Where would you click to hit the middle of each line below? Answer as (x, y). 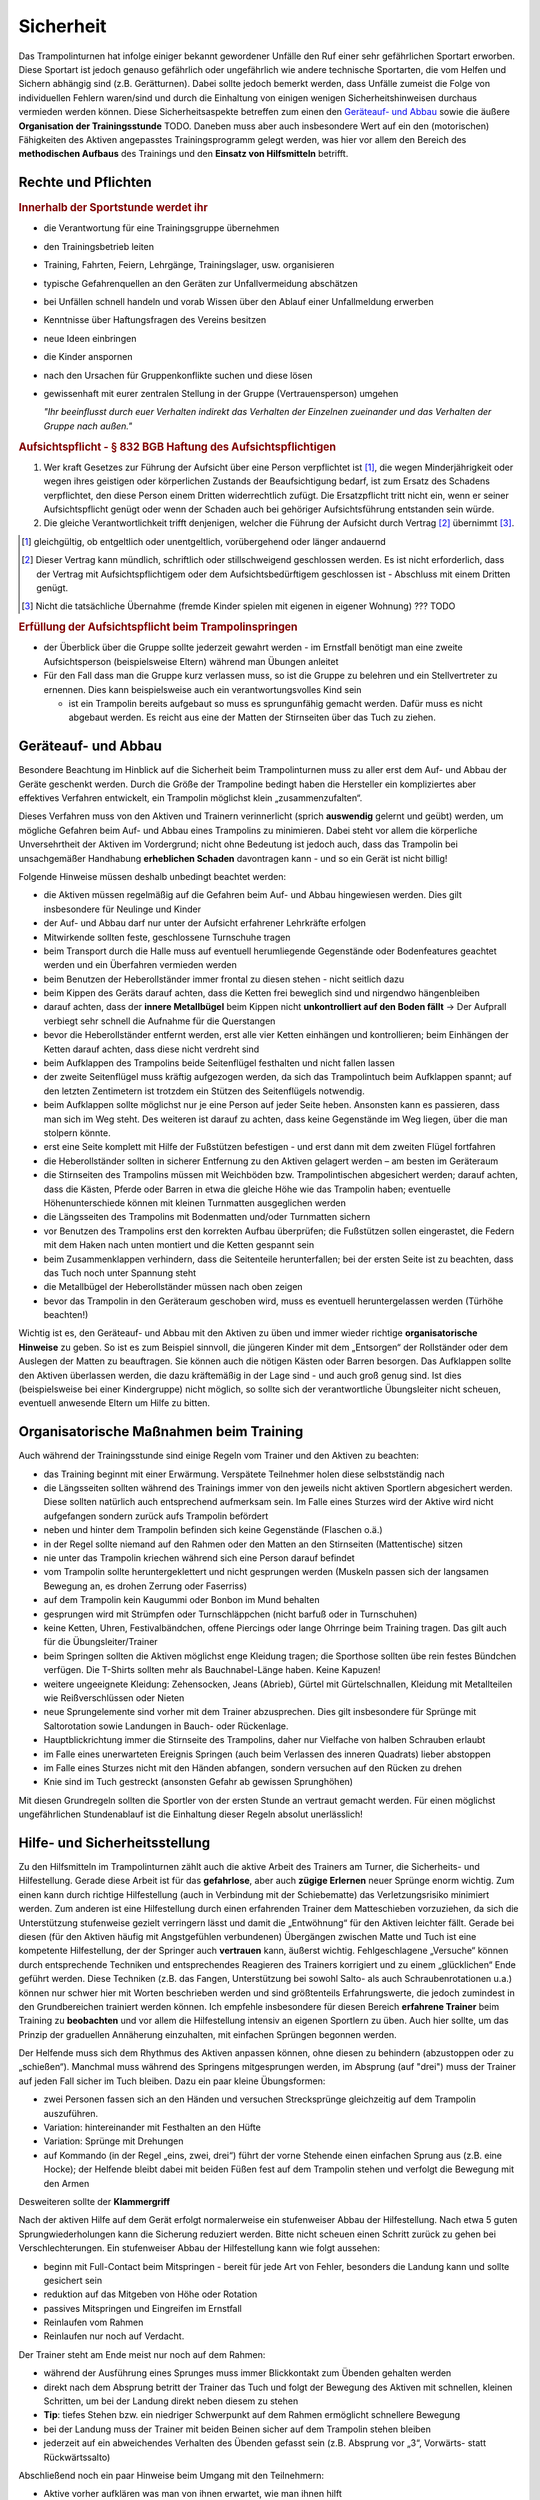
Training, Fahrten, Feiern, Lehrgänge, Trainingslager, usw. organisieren (189, 265)
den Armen (66, 2183)
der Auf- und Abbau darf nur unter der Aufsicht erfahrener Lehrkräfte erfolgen (205, 923)
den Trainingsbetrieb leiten (99, 246)
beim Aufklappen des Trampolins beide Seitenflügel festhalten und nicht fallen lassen (219, 1063)
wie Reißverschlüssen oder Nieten (114, 1697)
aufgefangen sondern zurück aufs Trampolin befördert (156, 1516)
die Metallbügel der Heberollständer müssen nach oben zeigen (173, 1287)
